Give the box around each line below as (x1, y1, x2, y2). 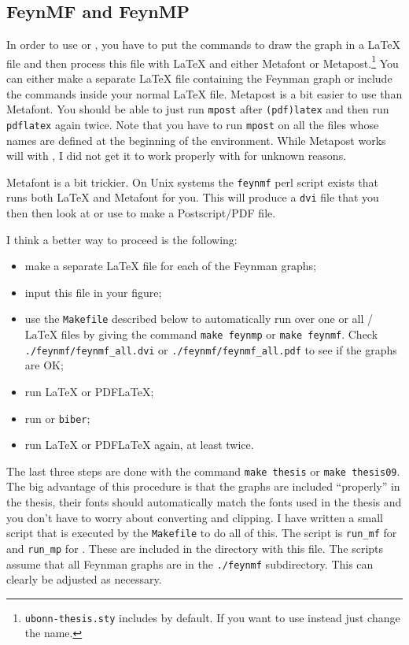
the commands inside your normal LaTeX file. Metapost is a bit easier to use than (6, 85, 403, 102)
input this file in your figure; (24, 284, 162, 300)
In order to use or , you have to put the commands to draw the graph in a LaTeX (6, 36, 401, 53)
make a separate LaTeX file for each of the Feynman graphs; (24, 258, 316, 274)
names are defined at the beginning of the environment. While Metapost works (6, 132, 386, 148)
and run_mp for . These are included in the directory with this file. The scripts (6, 539, 384, 556)
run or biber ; (24, 410, 90, 426)
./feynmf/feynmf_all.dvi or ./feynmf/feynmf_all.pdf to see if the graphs (24, 341, 397, 358)
